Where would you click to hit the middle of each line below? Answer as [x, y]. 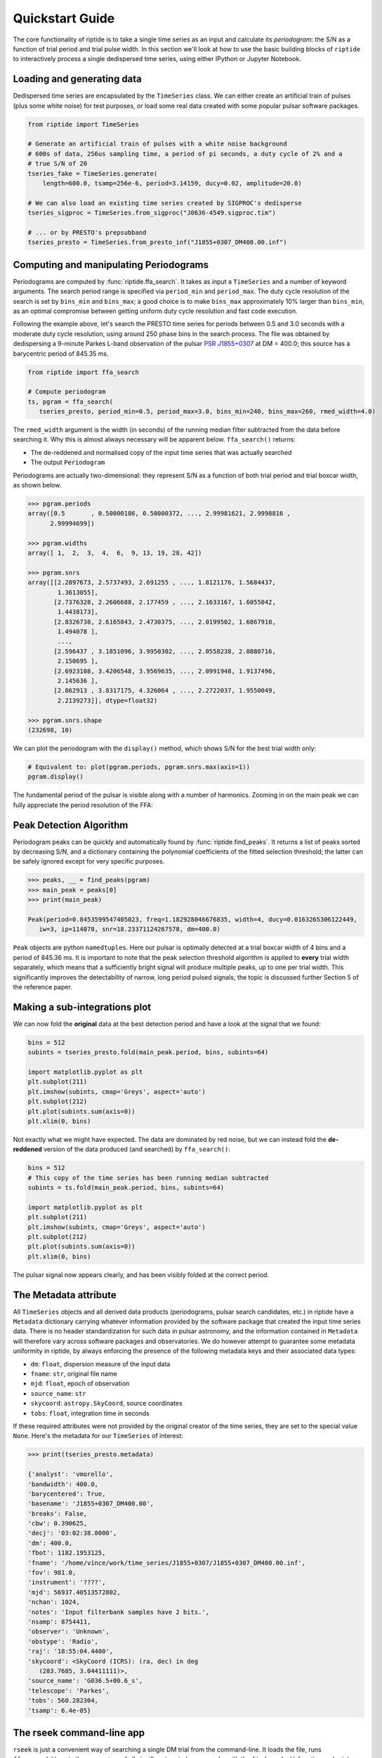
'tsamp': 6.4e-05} [59, 1710]
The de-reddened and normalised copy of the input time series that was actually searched [161, 452]
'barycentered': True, [67, 1494]
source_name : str [58, 1393]
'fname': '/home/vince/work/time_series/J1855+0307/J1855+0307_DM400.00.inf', [166, 1563]
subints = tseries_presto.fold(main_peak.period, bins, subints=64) [148, 1052]
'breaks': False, [58, 1513]
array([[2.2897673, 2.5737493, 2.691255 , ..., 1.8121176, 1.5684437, [152, 583]
